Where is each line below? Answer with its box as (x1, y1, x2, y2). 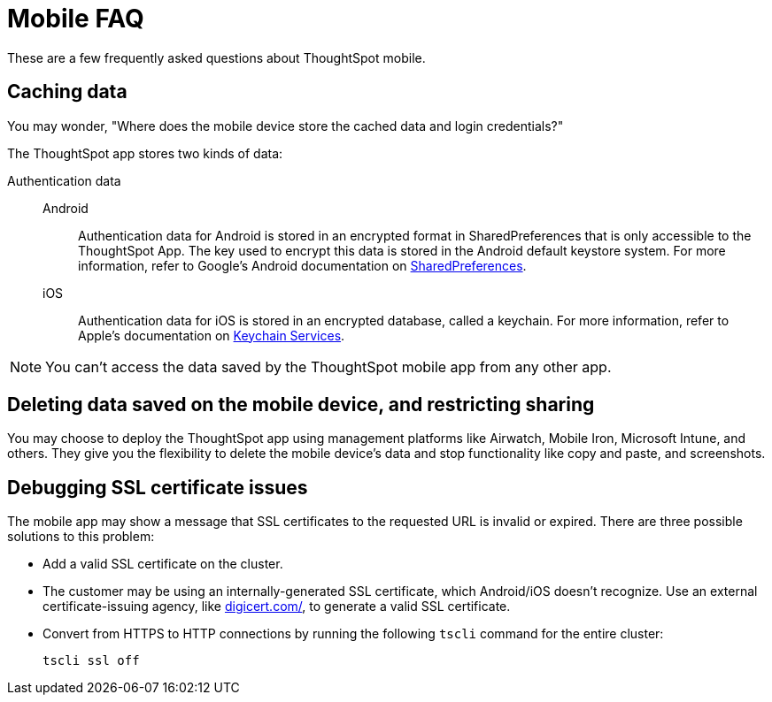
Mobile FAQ (7, 4, 144, 34)
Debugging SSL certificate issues (7, 476, 308, 499)
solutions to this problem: (7, 529, 155, 545)
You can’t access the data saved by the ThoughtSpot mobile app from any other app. (45, 357, 612, 376)
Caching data (7, 80, 127, 103)
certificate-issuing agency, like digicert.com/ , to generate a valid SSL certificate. (42, 599, 511, 614)
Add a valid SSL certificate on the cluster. (42, 556, 283, 572)
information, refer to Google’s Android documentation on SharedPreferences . (78, 257, 527, 273)
